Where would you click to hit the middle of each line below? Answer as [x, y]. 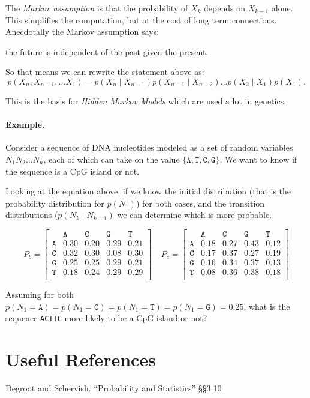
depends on [225, 8]
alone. [282, 8]
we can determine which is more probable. [195, 215]
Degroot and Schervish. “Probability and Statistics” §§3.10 [114, 388]
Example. [25, 125]
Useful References [81, 359]
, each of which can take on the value [112, 159]
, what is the [267, 306]
